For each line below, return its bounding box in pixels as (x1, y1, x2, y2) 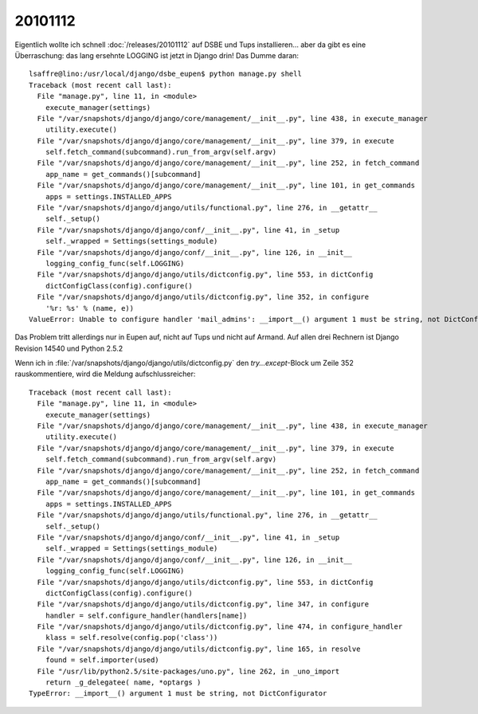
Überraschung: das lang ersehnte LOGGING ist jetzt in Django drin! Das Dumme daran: (14, 50, 299, 60)
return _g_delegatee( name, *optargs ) (45, 678, 202, 687)
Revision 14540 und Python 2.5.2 (14, 343, 123, 353)
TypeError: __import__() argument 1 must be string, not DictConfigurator (29, 689, 327, 698)
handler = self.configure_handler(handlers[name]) (45, 610, 248, 620)
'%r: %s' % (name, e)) (45, 304, 135, 312)
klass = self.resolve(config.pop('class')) (45, 634, 218, 642)
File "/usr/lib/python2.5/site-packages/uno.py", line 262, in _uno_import (37, 666, 340, 676)
